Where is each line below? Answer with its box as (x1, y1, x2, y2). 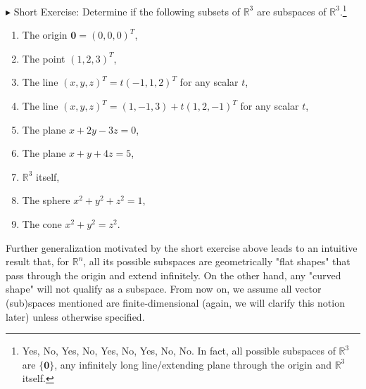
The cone (22, 217, 62, 231)
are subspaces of (256, 4, 327, 18)
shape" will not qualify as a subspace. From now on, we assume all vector (6, 281, 322, 296)
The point (22, 51, 65, 65)
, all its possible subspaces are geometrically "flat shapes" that (83, 254, 351, 269)
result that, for (6, 254, 70, 269)
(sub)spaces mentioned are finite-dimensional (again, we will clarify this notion (6, 295, 345, 310)
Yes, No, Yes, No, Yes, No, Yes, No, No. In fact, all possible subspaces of (22, 343, 336, 358)
